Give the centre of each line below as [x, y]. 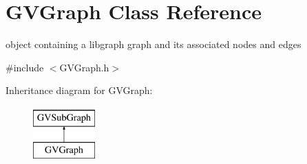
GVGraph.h [84, 67]
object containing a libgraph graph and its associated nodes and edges [153, 44]
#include [25, 67]
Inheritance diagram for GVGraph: [79, 90]
